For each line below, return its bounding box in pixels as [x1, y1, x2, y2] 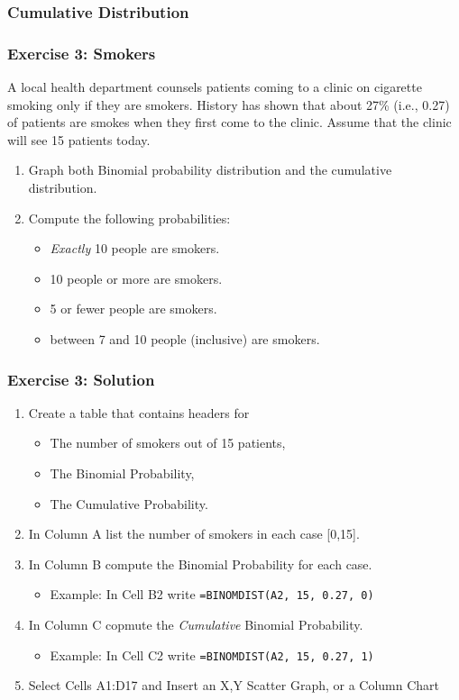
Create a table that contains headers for [28, 403, 250, 422]
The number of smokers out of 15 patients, [50, 433, 286, 452]
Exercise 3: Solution [7, 368, 155, 390]
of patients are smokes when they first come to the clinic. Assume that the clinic [7, 113, 452, 132]
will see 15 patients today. [7, 130, 151, 149]
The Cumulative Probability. [50, 494, 208, 513]
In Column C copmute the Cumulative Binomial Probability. [28, 615, 363, 634]
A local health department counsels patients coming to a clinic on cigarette [7, 77, 422, 96]
